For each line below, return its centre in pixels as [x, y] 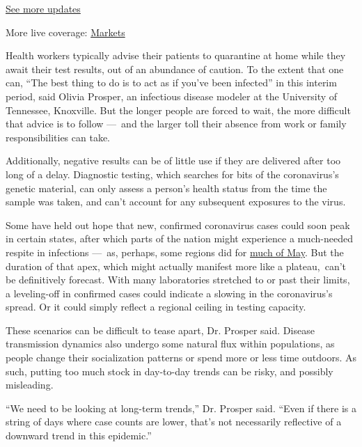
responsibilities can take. [58, 137]
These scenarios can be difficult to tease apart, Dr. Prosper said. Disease [160, 330]
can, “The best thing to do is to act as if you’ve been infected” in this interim [171, 83]
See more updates [43, 8]
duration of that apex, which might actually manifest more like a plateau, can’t [176, 266]
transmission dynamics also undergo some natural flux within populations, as [170, 344]
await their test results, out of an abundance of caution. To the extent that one [175, 69]
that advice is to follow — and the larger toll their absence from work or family [176, 124]
